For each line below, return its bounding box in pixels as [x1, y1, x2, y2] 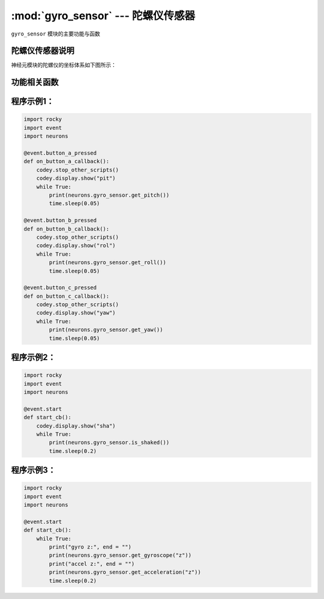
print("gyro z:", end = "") [49, 544, 132, 550]
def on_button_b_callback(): [23, 226, 110, 232]
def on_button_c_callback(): [23, 292, 110, 299]
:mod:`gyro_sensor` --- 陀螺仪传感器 [11, 9, 195, 22]
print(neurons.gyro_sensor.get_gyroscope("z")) [49, 552, 192, 559]
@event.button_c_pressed [23, 284, 97, 291]
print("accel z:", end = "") [49, 560, 135, 567]
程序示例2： [11, 352, 56, 363]
